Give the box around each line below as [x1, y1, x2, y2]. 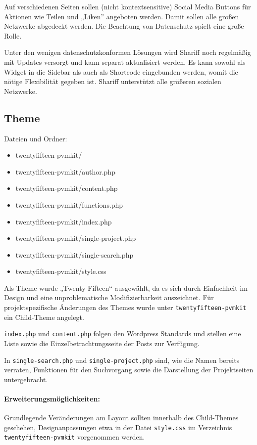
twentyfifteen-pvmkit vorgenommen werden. [4, 432, 145, 442]
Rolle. [4, 30, 22, 41]
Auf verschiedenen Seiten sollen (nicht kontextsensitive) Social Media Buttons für [4, 1, 251, 11]
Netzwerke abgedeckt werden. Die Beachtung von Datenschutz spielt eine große [4, 21, 244, 31]
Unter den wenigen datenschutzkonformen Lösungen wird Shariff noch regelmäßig [4, 47, 251, 57]
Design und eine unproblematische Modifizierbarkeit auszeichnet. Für [4, 292, 214, 303]
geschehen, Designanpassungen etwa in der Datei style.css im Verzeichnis [4, 422, 232, 432]
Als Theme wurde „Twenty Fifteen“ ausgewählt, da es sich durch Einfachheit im [4, 282, 248, 293]
